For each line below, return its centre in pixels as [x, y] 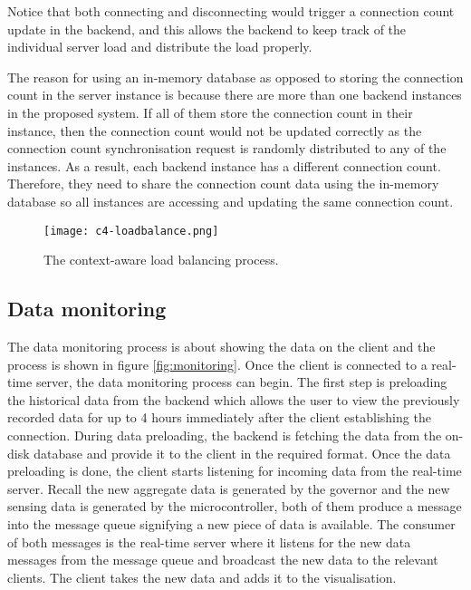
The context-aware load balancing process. [161, 260]
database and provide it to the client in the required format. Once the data [242, 453]
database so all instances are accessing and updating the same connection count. [231, 201]
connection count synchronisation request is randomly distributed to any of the [227, 148]
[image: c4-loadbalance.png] [131, 231]
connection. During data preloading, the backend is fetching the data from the [225, 435]
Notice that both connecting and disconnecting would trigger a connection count [231, 11]
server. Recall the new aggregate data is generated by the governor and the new [229, 488]
